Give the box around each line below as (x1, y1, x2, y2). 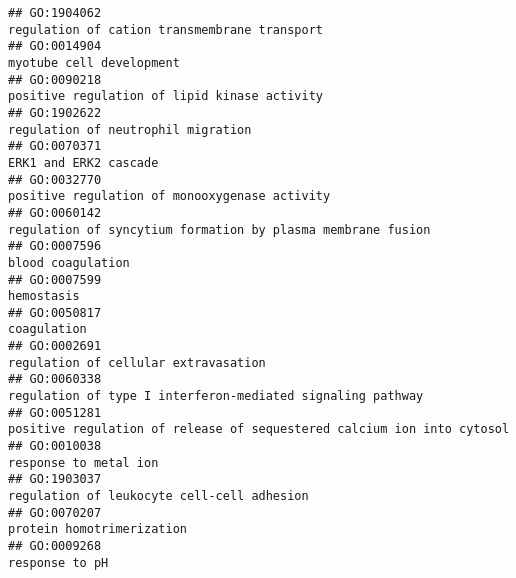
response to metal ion (8, 455, 159, 470)
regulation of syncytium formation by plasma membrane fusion (8, 222, 431, 237)
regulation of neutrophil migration (8, 122, 252, 137)
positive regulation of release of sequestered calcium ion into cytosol (8, 422, 510, 437)
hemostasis (8, 289, 80, 304)
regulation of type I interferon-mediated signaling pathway (8, 389, 424, 404)
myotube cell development (8, 55, 180, 70)
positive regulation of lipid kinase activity (8, 89, 323, 104)
